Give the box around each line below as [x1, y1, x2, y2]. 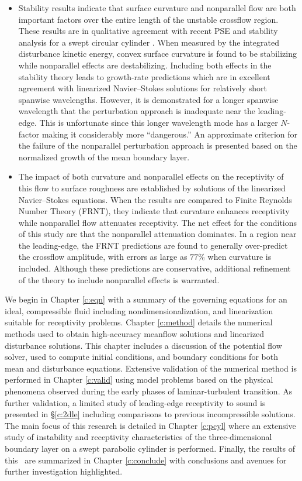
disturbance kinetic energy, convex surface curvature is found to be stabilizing [18, 47, 297, 60]
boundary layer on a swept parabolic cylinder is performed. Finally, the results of [5, 442, 296, 454]
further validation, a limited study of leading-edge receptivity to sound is [5, 396, 266, 408]
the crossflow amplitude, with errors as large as [18, 250, 188, 263]
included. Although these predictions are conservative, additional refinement [18, 262, 291, 274]
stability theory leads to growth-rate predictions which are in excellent [18, 70, 270, 83]
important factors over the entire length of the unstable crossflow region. [18, 13, 279, 25]
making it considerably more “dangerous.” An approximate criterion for [41, 128, 298, 140]
